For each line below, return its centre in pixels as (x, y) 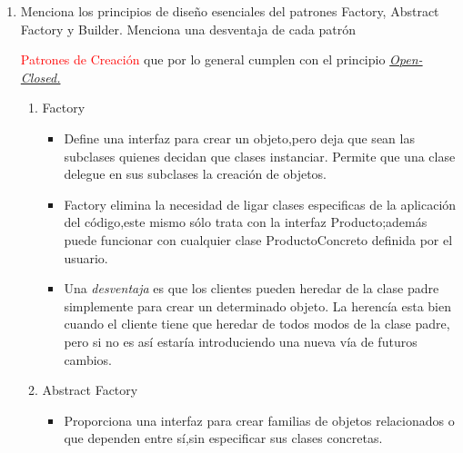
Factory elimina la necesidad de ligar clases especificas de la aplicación (260, 204)
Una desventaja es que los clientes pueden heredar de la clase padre (252, 288)
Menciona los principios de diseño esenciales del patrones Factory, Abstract (230, 11)
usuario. (86, 257)
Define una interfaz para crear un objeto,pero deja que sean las (239, 138)
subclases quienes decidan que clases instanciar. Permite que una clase (260, 156)
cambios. (88, 359)
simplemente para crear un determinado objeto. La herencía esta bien (257, 305)
